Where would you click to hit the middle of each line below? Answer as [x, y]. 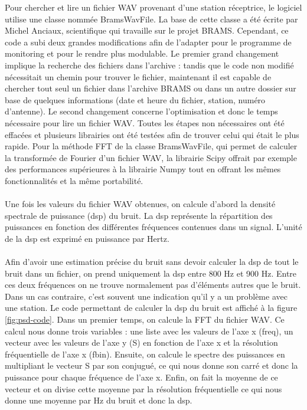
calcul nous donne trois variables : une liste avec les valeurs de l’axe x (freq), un [149, 331]
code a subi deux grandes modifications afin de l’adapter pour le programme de [148, 42]
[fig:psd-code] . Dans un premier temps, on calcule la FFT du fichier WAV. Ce [145, 319]
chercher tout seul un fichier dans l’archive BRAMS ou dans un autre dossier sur [151, 88]
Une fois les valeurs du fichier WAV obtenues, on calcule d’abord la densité [140, 204]
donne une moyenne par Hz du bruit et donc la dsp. [99, 400]
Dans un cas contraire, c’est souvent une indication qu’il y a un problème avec [146, 296]
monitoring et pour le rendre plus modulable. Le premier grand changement [142, 53]
